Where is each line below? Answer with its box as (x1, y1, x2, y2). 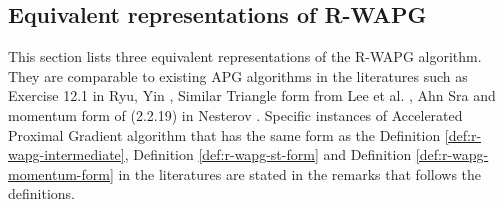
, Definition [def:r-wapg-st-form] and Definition (124, 144, 412, 165)
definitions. (8, 183, 75, 204)
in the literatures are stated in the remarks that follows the (118, 163, 482, 184)
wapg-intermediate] (8, 144, 125, 165)
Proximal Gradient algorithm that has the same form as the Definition (8, 124, 441, 145)
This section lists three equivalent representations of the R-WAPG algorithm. (8, 46, 482, 67)
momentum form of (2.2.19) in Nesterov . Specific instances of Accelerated (8, 104, 463, 125)
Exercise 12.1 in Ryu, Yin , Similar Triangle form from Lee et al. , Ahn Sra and (8, 85, 496, 106)
